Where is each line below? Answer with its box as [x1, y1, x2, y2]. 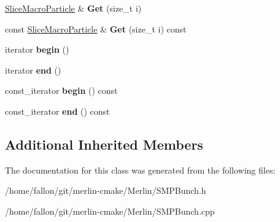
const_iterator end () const [5, 104, 110, 117]
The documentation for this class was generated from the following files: [5, 163, 276, 176]
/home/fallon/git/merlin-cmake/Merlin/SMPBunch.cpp [5, 204, 215, 217]
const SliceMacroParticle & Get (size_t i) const [5, 22, 187, 35]
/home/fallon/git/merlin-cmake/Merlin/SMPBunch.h [5, 184, 206, 197]
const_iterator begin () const [5, 84, 118, 97]
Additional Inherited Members [5, 134, 203, 153]
